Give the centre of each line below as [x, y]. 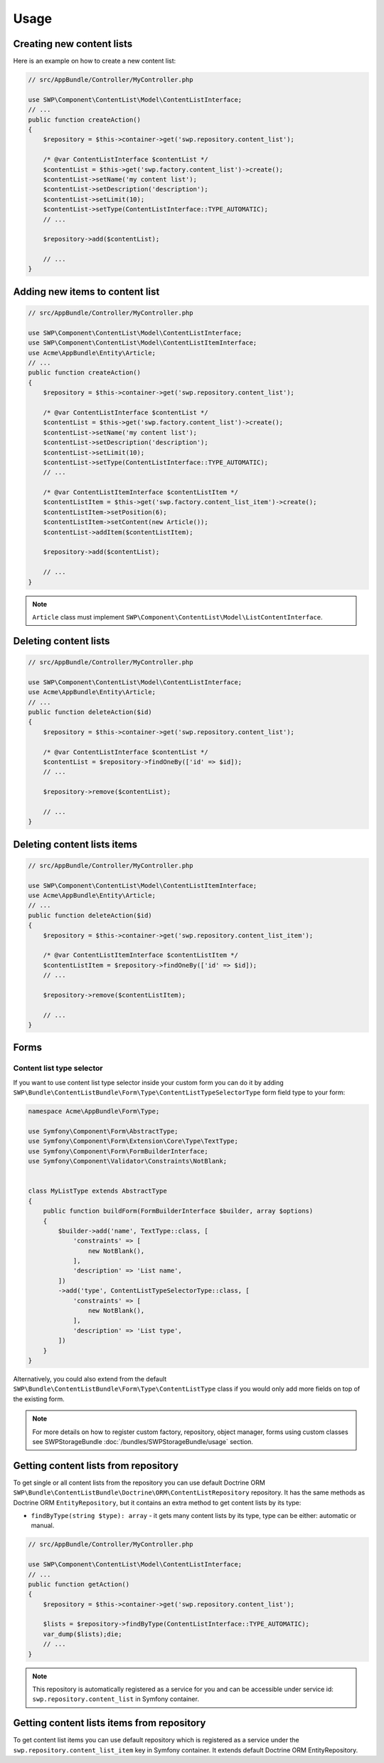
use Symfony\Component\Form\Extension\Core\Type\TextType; [133, 1141]
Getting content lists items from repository [110, 1723]
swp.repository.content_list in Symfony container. [116, 1699]
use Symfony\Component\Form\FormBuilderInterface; [118, 1151]
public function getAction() [79, 1584]
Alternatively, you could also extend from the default [90, 1379]
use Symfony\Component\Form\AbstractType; [103, 1131]
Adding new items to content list [86, 292]
